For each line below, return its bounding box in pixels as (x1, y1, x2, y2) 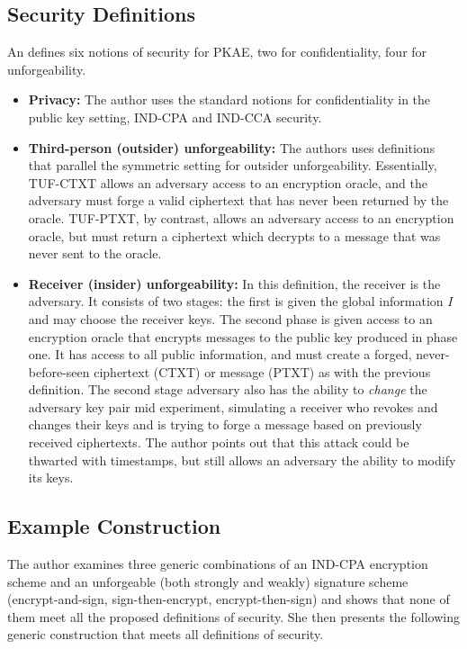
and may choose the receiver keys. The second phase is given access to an (28, 309, 433, 328)
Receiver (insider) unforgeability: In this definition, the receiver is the (28, 274, 441, 293)
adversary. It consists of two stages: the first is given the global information (28, 292, 444, 311)
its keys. (28, 468, 74, 487)
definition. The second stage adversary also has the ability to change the (28, 380, 427, 399)
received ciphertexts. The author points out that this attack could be (28, 433, 409, 452)
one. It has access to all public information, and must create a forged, (28, 345, 412, 364)
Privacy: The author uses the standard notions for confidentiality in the (28, 90, 431, 109)
